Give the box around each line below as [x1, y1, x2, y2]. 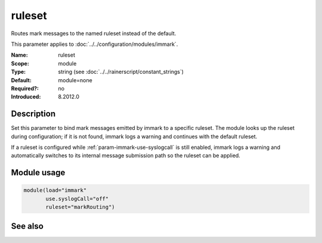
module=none [58, 76, 92, 83]
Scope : [11, 60, 29, 67]
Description [11, 109, 56, 119]
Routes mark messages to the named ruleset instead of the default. [11, 30, 177, 37]
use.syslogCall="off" [45, 195, 109, 202]
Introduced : [11, 93, 41, 101]
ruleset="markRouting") [45, 204, 116, 211]
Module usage [11, 167, 66, 178]
